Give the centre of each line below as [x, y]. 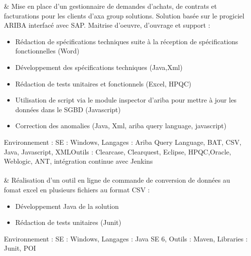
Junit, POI [20, 248]
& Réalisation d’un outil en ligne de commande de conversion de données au [117, 180]
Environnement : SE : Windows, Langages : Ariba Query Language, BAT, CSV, [123, 142]
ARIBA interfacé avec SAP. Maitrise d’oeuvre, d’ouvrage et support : [107, 25]
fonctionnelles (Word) [47, 51]
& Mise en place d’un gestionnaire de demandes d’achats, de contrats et [110, 6]
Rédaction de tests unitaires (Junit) [68, 222]
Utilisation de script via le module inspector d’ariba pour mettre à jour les [126, 100]
